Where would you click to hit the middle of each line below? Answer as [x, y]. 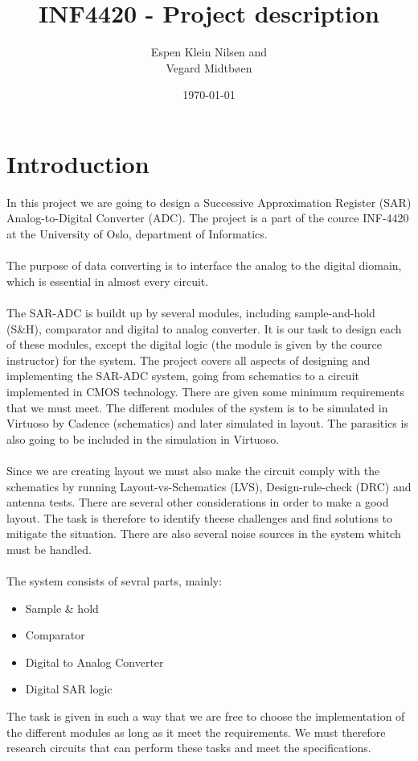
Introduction [78, 163]
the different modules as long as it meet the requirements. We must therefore [196, 732]
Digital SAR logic [69, 689]
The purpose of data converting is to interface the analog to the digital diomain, [204, 265]
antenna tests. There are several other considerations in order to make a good [198, 502]
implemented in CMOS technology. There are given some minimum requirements [205, 391]
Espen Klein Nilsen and [209, 52]
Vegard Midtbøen [209, 67]
